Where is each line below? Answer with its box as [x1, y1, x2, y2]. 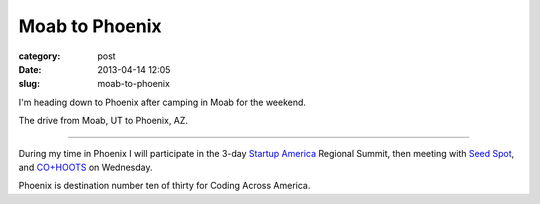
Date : [18, 63, 42, 75]
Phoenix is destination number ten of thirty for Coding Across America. [18, 180, 311, 192]
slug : [18, 78, 40, 90]
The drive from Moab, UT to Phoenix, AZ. [18, 115, 189, 127]
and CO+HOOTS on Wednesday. [18, 161, 153, 173]
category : [18, 50, 61, 62]
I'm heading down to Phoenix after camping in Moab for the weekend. [18, 96, 307, 108]
